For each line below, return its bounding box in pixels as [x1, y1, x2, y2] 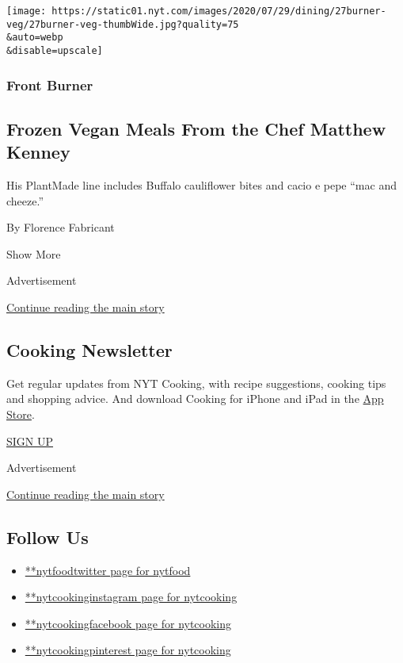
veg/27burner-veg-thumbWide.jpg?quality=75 [6, 18, 239, 30]
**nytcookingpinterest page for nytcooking [25, 642, 231, 658]
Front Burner [6, 75, 93, 94]
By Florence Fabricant [6, 219, 115, 236]
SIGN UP [6, 432, 54, 449]
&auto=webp [6, 32, 63, 44]
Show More [6, 245, 61, 262]
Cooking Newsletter [6, 338, 173, 362]
